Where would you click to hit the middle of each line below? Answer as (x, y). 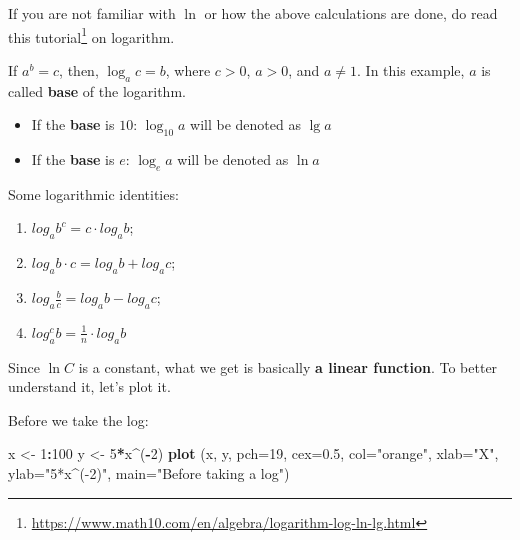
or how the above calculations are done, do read (351, 13)
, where (188, 69)
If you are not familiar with (92, 13)
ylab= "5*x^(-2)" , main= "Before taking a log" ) (149, 472)
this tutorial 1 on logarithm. (91, 35)
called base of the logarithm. (97, 90)
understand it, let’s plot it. (89, 386)
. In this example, (411, 69)
